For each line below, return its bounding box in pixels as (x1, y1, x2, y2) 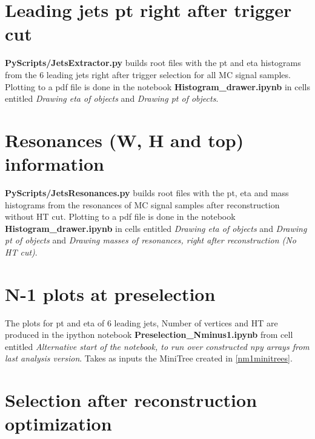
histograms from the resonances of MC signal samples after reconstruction (5, 198, 280, 211)
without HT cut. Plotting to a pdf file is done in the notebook (5, 210, 236, 223)
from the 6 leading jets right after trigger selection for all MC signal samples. (5, 68, 291, 81)
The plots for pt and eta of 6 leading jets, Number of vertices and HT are (5, 316, 278, 329)
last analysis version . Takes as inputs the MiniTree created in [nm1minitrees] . (5, 352, 293, 365)
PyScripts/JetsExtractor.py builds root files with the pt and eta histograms (5, 56, 301, 69)
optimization (5, 411, 112, 436)
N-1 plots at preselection (5, 281, 216, 306)
